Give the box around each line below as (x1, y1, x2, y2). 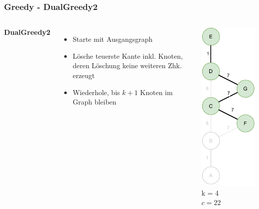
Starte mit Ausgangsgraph (72, 34, 153, 44)
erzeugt (72, 70, 95, 80)
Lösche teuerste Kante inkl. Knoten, (72, 50, 183, 61)
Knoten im (140, 87, 173, 97)
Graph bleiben (72, 97, 117, 107)
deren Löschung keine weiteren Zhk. (72, 60, 182, 71)
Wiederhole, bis (72, 87, 120, 97)
